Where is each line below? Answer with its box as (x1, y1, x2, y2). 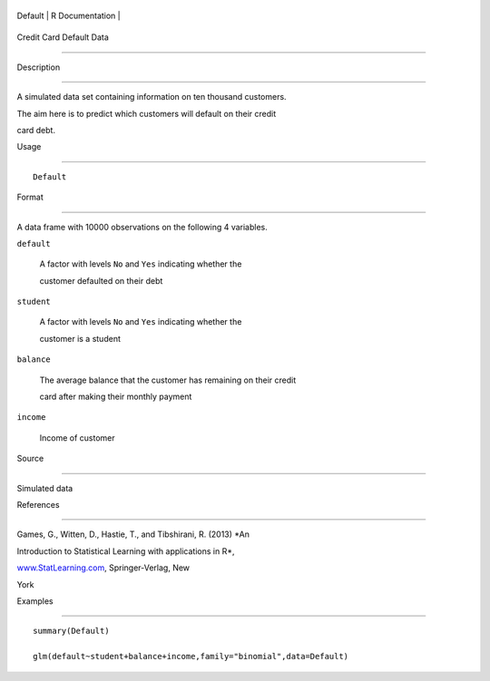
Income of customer (39, 432, 115, 443)
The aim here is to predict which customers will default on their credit (16, 108, 277, 119)
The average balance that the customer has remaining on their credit (39, 375, 297, 385)
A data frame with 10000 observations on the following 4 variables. (16, 221, 268, 232)
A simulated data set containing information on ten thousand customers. (16, 92, 287, 102)
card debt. (16, 124, 56, 135)
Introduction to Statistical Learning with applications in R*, (16, 545, 235, 557)
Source (16, 453, 44, 464)
